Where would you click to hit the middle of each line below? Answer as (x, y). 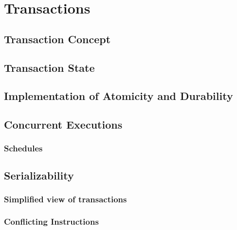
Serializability (39, 175)
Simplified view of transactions (65, 199)
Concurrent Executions (63, 124)
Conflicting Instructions (51, 221)
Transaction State (49, 67)
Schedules (23, 148)
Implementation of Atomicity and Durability (118, 96)
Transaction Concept (57, 39)
